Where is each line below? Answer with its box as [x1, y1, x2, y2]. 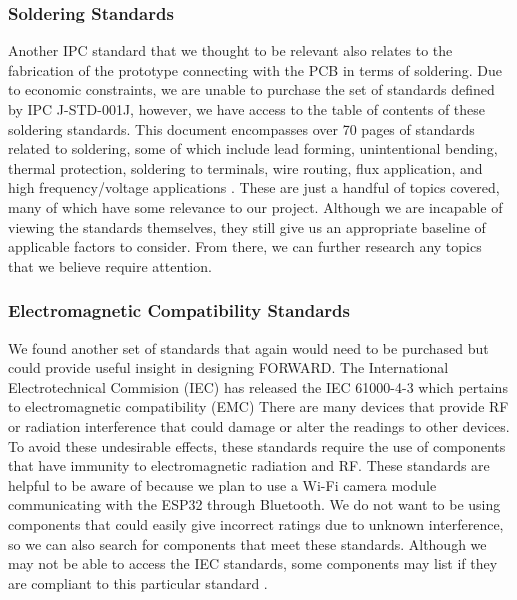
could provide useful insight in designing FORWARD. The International [8, 357, 449, 378]
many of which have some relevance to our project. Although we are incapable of [8, 196, 503, 217]
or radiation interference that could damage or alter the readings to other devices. [8, 415, 510, 436]
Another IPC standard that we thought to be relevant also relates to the [8, 40, 453, 61]
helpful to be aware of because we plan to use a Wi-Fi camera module [8, 474, 437, 495]
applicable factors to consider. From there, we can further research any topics [8, 236, 482, 257]
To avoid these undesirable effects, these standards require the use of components [8, 435, 506, 456]
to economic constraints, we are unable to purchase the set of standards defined [8, 79, 495, 100]
